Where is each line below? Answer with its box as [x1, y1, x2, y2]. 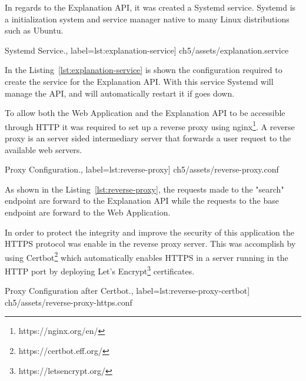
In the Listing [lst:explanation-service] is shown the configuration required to [5, 64, 282, 76]
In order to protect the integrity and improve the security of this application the [5, 226, 294, 238]
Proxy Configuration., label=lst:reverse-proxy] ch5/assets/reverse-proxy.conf [5, 163, 279, 175]
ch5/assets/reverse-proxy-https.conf [5, 296, 132, 308]
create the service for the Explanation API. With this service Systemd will [5, 75, 274, 87]
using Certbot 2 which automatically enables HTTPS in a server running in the [5, 249, 288, 263]
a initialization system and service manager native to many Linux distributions [5, 12, 290, 25]
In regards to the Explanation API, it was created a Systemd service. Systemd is [5, 1, 296, 13]
